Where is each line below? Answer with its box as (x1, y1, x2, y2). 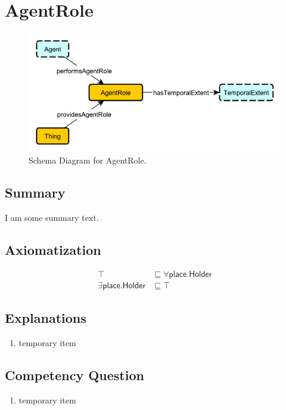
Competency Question (5, 366, 144, 384)
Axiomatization (5, 241, 101, 258)
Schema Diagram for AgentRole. (29, 154, 147, 167)
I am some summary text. (5, 211, 99, 224)
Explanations (5, 309, 86, 327)
